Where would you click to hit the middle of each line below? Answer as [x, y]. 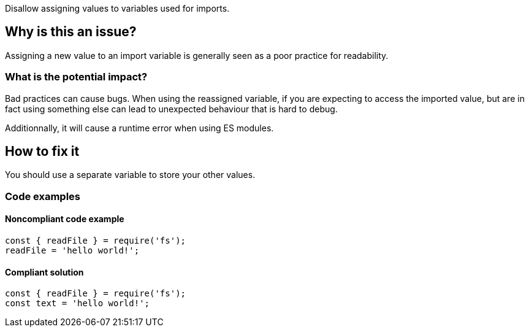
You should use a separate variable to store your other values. [130, 175]
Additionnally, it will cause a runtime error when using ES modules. [139, 128]
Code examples [43, 196]
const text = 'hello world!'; [78, 303]
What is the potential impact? [76, 77]
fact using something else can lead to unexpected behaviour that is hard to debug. [171, 109]
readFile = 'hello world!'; [72, 251]
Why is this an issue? [71, 32]
